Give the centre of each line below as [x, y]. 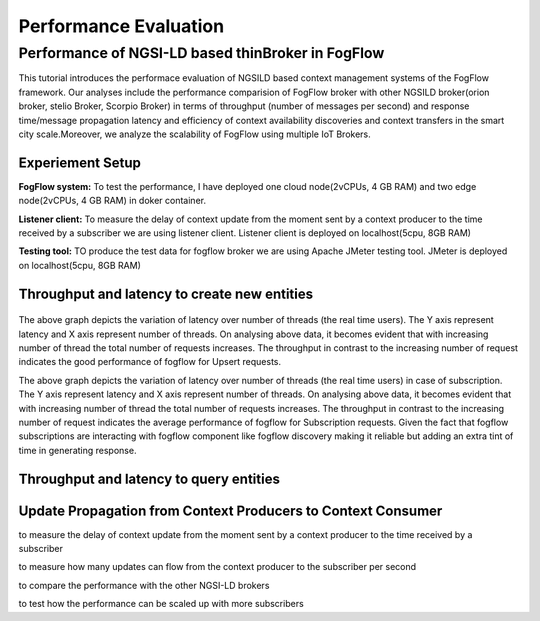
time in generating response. [77, 450]
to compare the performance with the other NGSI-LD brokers [144, 585]
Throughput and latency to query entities [149, 478]
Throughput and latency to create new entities [166, 293]
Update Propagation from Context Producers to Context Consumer [230, 510]
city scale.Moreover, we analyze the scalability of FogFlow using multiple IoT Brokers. [195, 134]
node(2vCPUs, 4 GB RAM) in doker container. [112, 201]
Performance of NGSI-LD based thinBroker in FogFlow [201, 53]
